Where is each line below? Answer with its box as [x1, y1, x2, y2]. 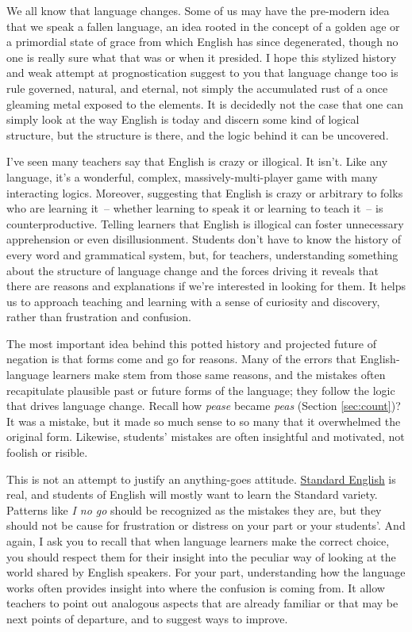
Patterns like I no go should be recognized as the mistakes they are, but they [6, 501, 382, 518]
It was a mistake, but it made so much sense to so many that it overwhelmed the [6, 412, 401, 429]
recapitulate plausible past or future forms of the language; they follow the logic [6, 381, 395, 398]
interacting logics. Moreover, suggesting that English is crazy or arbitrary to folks [6, 184, 403, 201]
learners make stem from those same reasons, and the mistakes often [52, 366, 386, 383]
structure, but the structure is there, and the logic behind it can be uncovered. [6, 126, 389, 143]
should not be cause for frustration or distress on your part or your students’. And [6, 517, 406, 534]
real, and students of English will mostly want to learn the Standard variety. [6, 486, 378, 503]
